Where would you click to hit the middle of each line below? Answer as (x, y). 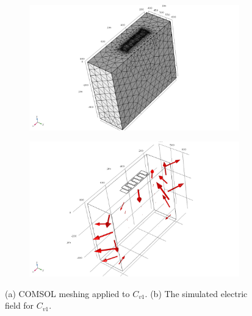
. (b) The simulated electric (196, 293)
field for (20, 305)
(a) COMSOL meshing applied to (67, 293)
